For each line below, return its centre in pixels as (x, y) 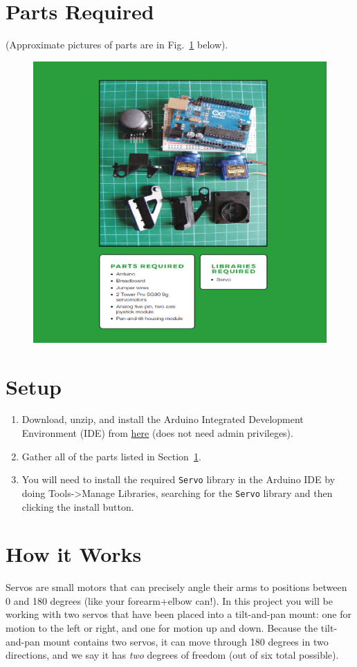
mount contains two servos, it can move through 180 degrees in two (186, 641)
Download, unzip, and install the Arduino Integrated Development (163, 419)
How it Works (74, 554)
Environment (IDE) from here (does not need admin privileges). (157, 433)
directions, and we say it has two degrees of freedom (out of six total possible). (172, 655)
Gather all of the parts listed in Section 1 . (111, 456)
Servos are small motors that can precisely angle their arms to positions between (176, 587)
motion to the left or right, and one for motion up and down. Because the (162, 628)
